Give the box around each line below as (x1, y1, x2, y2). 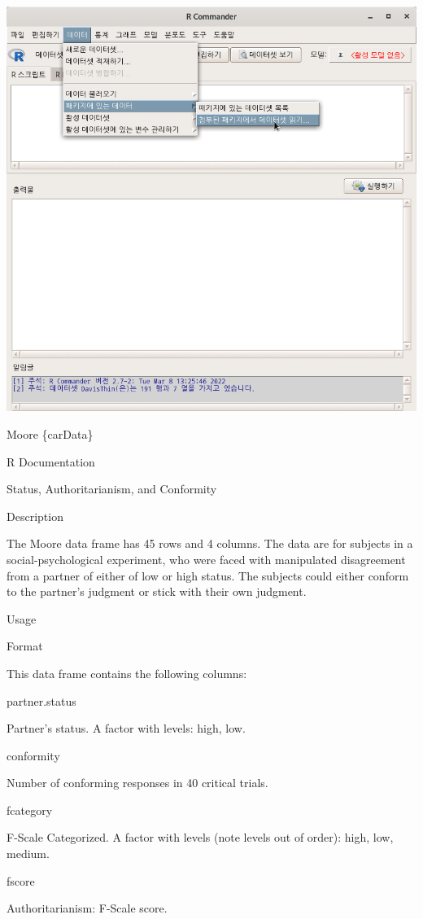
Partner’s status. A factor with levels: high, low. (7, 720, 246, 737)
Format (7, 637, 43, 654)
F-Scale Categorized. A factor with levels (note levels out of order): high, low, (7, 829, 394, 846)
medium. (7, 845, 50, 862)
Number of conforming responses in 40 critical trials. (7, 774, 268, 791)
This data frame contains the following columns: (7, 664, 247, 681)
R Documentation (7, 453, 95, 470)
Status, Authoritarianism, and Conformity (7, 480, 217, 497)
